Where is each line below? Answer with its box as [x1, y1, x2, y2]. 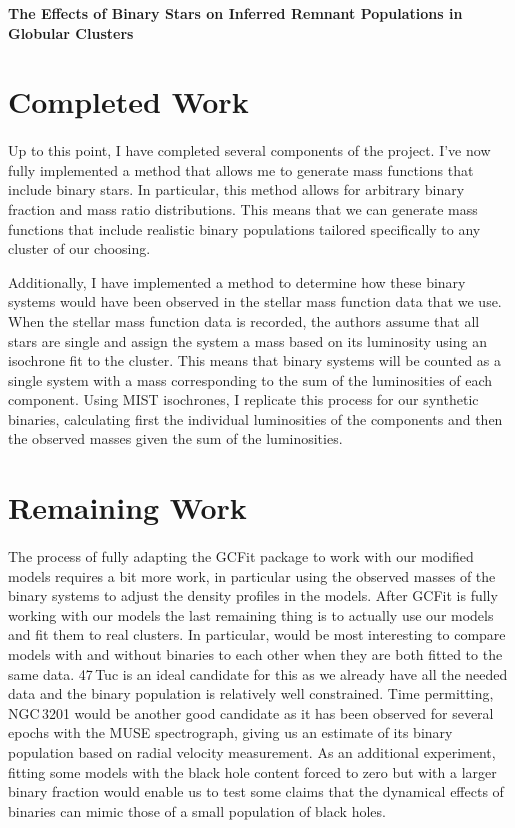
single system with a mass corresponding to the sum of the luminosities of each [8, 369, 493, 390]
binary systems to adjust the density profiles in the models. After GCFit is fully [8, 585, 498, 606]
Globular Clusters [8, 22, 134, 43]
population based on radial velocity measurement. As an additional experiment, [8, 741, 496, 762]
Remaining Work [8, 487, 247, 528]
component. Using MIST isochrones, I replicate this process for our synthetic [8, 389, 479, 410]
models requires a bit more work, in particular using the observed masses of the [8, 565, 496, 586]
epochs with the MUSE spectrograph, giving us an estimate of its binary [8, 722, 453, 743]
